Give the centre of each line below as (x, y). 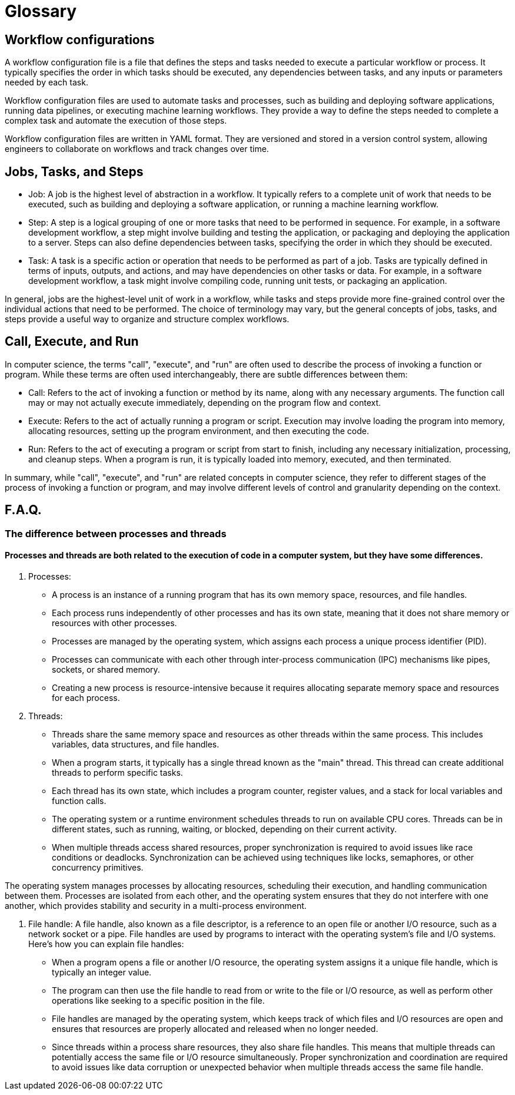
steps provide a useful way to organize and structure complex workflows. (147, 319)
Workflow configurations (80, 39)
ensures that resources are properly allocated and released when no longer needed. (215, 1028)
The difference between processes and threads (116, 533)
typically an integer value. (102, 972)
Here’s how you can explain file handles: (106, 944)
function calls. (79, 800)
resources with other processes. (114, 623)
